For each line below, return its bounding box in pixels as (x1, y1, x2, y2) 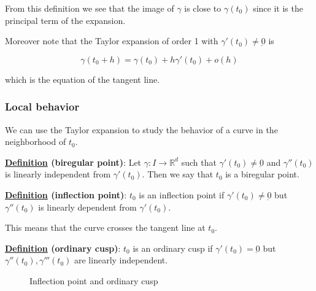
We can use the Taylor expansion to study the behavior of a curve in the (5, 123, 278, 136)
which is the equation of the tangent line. (5, 72, 160, 85)
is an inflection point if (139, 188, 225, 201)
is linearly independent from (5, 168, 111, 180)
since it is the (253, 2, 303, 14)
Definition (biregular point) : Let (5, 155, 142, 168)
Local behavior (5, 99, 80, 114)
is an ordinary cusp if (133, 241, 213, 254)
